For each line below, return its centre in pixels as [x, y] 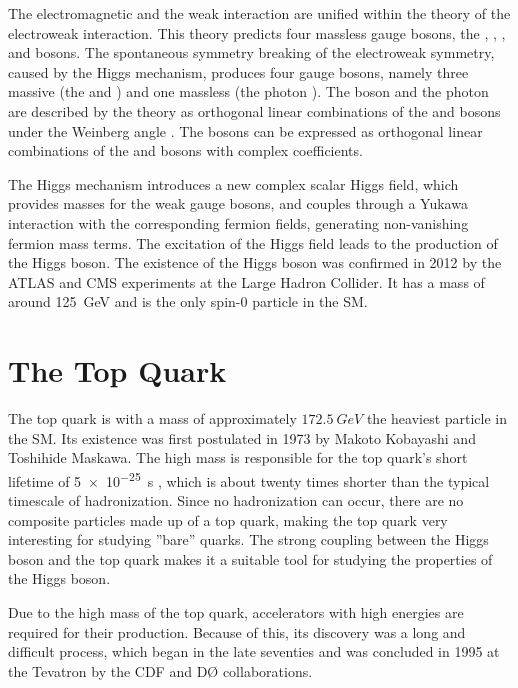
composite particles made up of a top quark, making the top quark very [228, 519]
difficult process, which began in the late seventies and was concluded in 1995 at [254, 651]
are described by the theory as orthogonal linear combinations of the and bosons [254, 110]
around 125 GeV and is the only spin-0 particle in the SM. [188, 301]
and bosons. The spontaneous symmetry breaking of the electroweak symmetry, [251, 52]
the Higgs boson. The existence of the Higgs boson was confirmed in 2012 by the [255, 262]
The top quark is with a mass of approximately [152, 418]
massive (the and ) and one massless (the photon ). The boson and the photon [248, 91]
